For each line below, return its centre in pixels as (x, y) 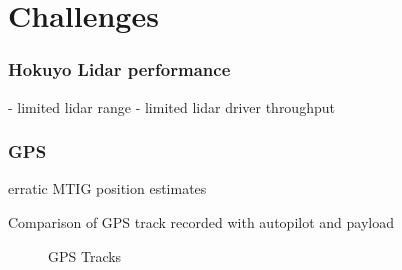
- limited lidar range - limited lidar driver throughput (171, 106)
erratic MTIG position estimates (107, 188)
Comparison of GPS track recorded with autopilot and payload (201, 222)
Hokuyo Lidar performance (119, 69)
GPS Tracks (85, 255)
